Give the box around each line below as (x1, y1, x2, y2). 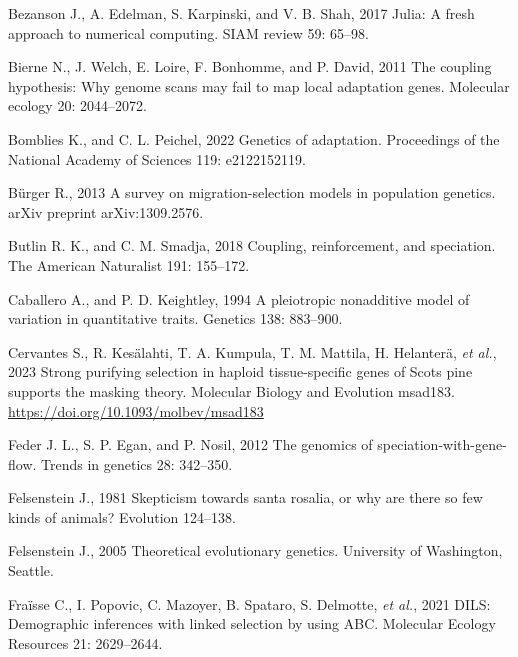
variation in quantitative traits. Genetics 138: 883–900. (8, 308, 343, 329)
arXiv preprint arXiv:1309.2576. (8, 201, 204, 222)
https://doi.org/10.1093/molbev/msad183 (8, 400, 264, 421)
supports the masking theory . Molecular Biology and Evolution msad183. (8, 380, 455, 401)
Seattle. (8, 560, 54, 581)
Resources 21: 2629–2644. (8, 632, 163, 653)
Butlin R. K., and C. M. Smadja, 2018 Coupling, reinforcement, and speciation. (8, 235, 496, 256)
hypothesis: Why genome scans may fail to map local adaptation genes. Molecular (8, 75, 510, 96)
